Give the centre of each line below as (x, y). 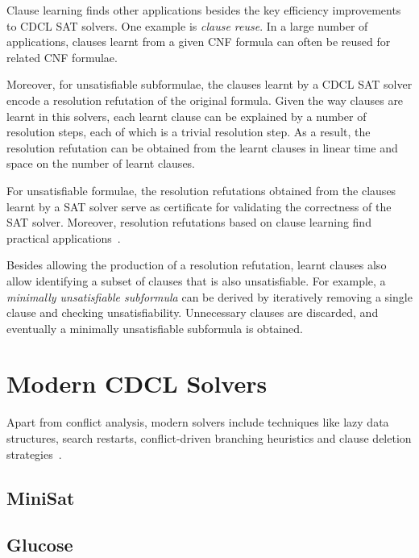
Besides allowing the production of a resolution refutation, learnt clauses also (197, 265)
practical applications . (64, 237)
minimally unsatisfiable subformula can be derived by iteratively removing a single (209, 296)
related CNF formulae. (62, 57)
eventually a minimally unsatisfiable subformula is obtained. (155, 328)
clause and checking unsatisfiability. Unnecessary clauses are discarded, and (193, 312)
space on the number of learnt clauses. (101, 163)
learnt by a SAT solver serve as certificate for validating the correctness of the (199, 206)
